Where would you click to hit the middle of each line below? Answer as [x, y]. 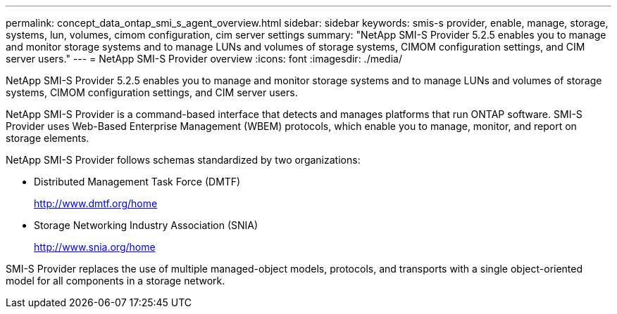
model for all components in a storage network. [116, 281]
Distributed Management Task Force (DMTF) [137, 182]
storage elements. [48, 138]
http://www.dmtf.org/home [96, 203]
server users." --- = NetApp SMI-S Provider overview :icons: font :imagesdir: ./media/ [204, 59]
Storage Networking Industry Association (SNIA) [146, 225]
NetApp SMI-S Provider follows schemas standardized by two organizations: [183, 160]
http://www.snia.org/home [95, 247]
